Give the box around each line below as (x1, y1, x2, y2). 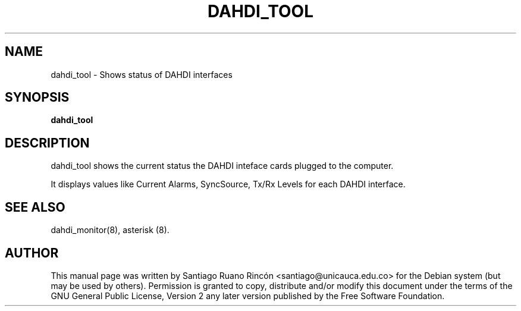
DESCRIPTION (5, 135, 90, 150)
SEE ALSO (5, 199, 65, 215)
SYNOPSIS (5, 90, 70, 105)
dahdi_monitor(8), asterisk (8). (51, 225, 170, 235)
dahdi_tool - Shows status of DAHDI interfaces (51, 69, 233, 80)
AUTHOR (5, 245, 59, 260)
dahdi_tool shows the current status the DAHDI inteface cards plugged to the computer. (51, 161, 394, 171)
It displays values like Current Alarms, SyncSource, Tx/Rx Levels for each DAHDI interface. (51, 179, 406, 190)
